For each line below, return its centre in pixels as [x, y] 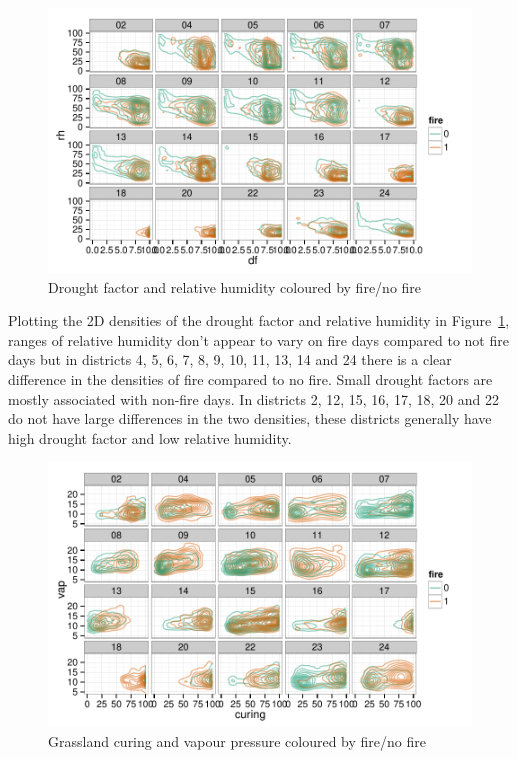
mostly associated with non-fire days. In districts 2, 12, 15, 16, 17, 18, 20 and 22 [253, 398]
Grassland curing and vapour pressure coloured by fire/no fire [237, 740]
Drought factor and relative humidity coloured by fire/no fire [235, 286]
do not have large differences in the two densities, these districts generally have [250, 418]
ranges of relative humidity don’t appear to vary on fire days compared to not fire [258, 339]
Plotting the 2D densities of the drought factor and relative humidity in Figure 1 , [259, 320]
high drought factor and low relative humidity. [150, 437]
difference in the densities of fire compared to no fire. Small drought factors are [250, 378]
